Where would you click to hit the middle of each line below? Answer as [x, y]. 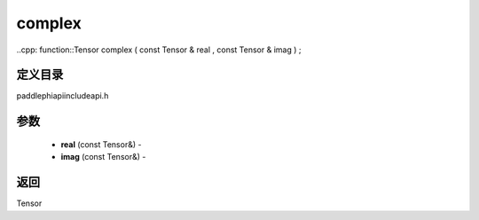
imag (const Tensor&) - [103, 157]
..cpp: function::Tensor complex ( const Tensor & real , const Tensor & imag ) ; [159, 50]
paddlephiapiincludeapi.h [63, 96]
